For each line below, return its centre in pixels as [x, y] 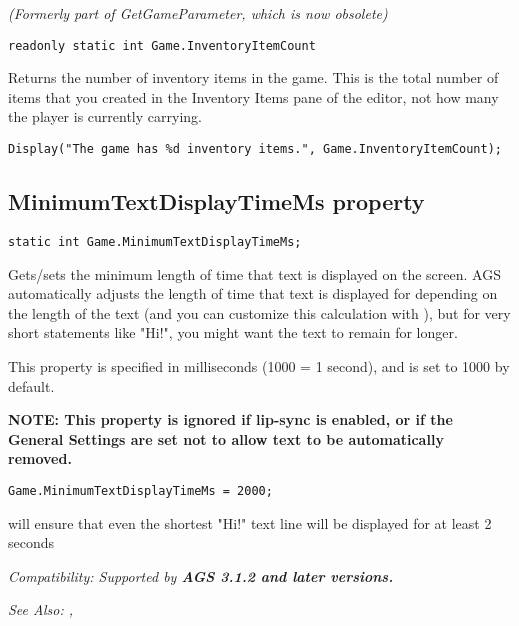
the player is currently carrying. [105, 116]
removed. [40, 458]
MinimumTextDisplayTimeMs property [216, 201]
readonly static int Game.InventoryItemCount [162, 45]
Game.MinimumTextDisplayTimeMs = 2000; [140, 490]
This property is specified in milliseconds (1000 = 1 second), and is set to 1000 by [259, 365]
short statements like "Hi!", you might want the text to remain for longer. [233, 332]
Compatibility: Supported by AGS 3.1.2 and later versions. [201, 575]
